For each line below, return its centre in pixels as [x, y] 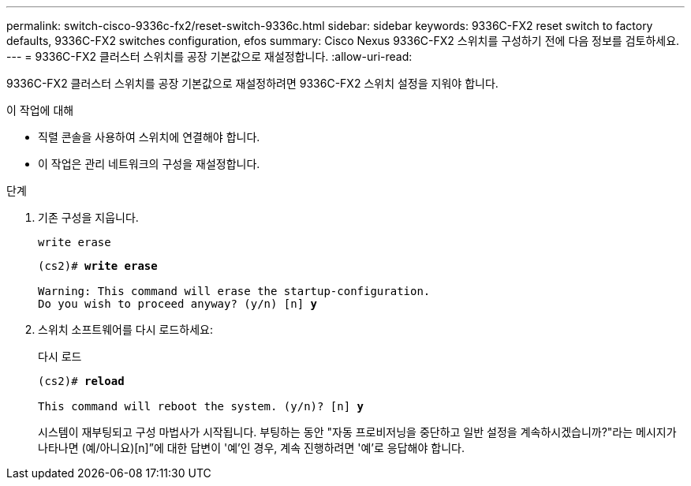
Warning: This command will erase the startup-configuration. [234, 291]
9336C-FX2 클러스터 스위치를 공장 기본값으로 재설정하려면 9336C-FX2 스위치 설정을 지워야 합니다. [252, 83]
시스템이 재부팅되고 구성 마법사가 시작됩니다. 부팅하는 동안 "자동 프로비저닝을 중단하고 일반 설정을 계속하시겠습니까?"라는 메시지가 [357, 432]
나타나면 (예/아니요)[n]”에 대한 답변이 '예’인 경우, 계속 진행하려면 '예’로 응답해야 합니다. [251, 448]
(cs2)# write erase [98, 266]
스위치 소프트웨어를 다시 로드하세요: [125, 329]
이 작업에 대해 [40, 110]
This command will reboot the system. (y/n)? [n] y [201, 406]
